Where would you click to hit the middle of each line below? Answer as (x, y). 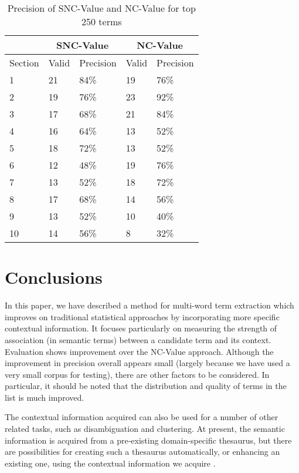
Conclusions (54, 277)
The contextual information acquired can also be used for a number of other (142, 417)
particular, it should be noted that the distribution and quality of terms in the (146, 386)
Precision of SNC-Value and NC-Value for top (101, 8)
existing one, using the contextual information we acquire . (110, 463)
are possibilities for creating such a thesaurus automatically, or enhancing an (142, 452)
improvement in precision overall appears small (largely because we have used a (147, 363)
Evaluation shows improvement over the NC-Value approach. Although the (139, 351)
